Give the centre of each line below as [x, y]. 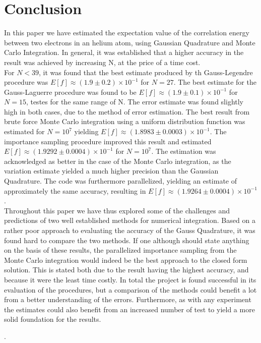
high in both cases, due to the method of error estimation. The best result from [127, 111]
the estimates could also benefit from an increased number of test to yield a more [129, 309]
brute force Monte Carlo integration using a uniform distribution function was [125, 121]
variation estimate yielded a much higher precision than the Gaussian [111, 171]
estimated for [24, 131]
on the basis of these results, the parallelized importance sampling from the [120, 250]
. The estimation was [184, 151]
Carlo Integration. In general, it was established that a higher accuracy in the [124, 52]
